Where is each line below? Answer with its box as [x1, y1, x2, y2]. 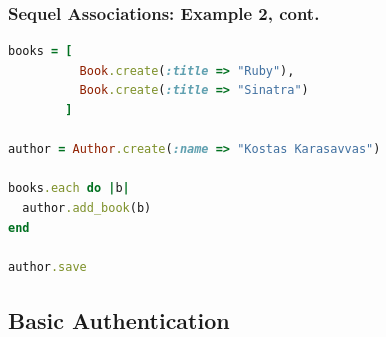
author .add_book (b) [22, 200, 152, 215]
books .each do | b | [8, 181, 130, 196]
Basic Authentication [8, 304, 230, 335]
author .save [8, 259, 87, 274]
